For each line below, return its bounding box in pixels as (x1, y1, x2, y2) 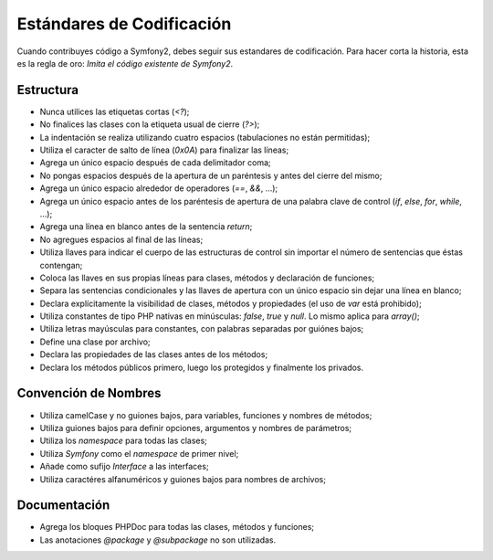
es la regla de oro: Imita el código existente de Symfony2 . (16, 58, 234, 69)
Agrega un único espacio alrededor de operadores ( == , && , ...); (39, 183, 278, 194)
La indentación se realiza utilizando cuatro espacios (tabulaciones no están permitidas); (39, 132, 371, 143)
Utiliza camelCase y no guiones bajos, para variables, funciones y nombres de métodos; (39, 409, 372, 420)
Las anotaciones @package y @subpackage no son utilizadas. (39, 534, 277, 545)
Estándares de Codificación (16, 14, 232, 34)
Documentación (16, 498, 110, 513)
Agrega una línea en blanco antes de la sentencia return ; (39, 221, 253, 232)
